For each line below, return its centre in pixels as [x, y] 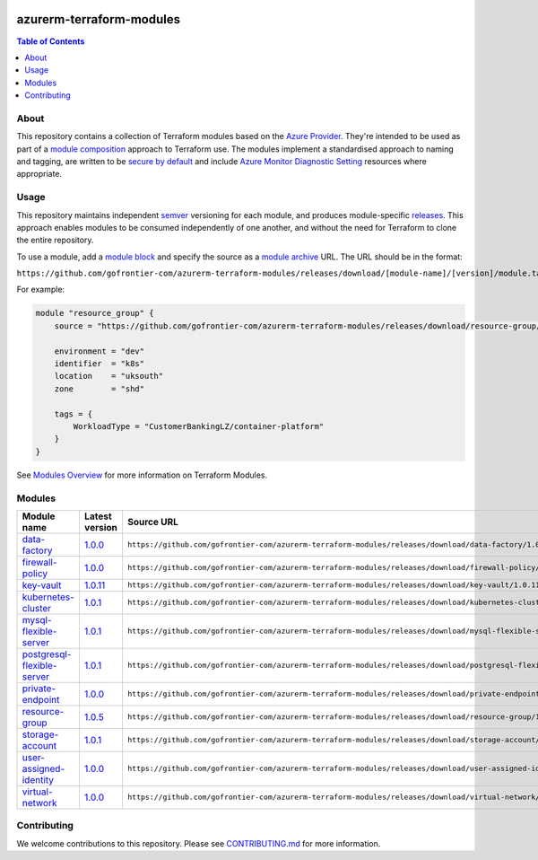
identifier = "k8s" [100, 364]
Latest [98, 516]
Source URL [153, 522]
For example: [41, 290]
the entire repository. [55, 240]
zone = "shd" [100, 389]
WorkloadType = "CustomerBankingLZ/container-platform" [199, 426]
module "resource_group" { [95, 313]
